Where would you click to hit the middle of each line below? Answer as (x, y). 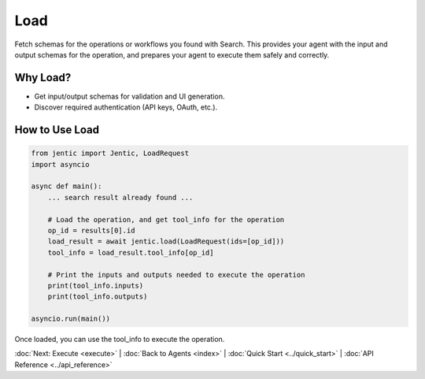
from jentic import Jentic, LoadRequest (110, 153)
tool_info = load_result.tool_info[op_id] (131, 253)
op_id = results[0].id (91, 230)
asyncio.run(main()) (70, 319)
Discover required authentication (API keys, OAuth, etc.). (126, 107)
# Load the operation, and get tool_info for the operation (166, 219)
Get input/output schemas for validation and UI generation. (129, 96)
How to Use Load (57, 130)
